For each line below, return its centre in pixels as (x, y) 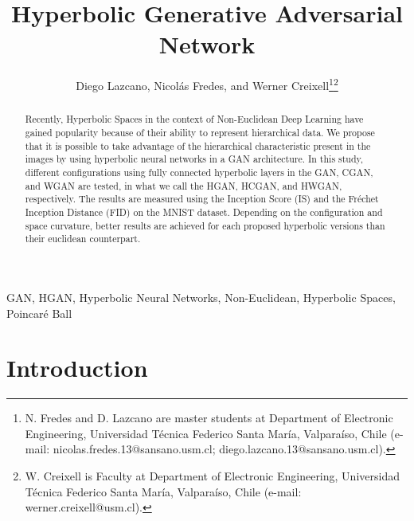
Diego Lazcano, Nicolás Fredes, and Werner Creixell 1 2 (207, 84)
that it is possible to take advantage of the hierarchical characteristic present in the (198, 145)
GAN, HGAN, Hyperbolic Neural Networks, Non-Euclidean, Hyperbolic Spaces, (201, 297)
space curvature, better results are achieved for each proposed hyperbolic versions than (205, 225)
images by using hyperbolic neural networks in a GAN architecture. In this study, (194, 159)
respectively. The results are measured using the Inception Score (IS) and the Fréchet (202, 199)
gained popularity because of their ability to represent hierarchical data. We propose (200, 133)
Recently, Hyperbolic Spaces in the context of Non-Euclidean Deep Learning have (194, 119)
